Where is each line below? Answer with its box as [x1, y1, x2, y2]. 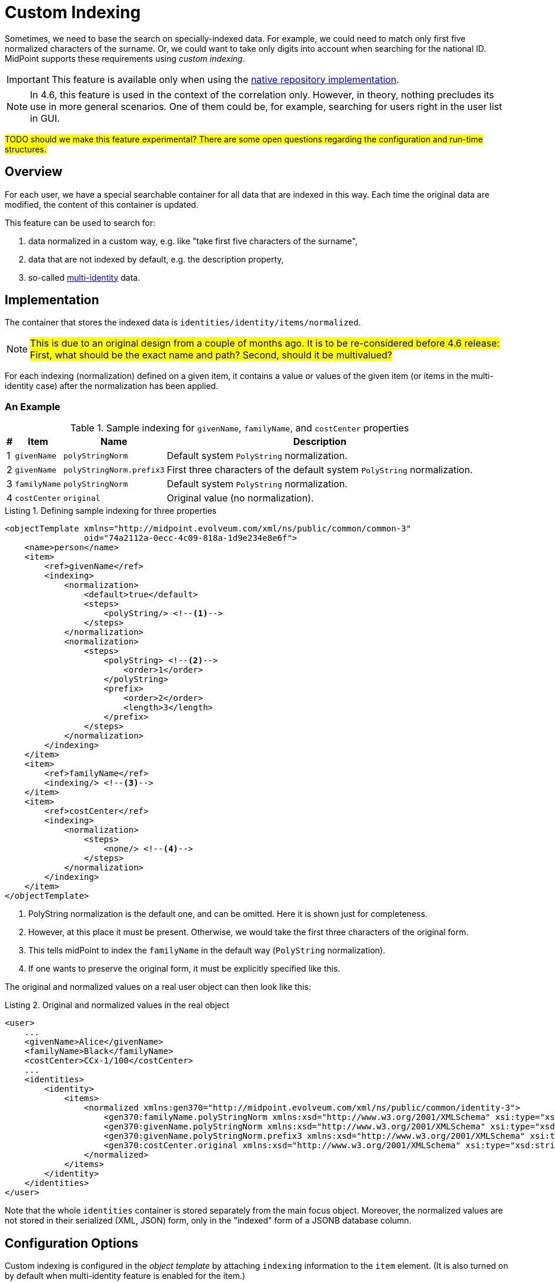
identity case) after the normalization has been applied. [5, 381, 219, 391]
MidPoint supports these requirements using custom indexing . [5, 53, 245, 64]
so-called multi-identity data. [28, 272, 141, 282]
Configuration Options [5, 1235, 139, 1251]
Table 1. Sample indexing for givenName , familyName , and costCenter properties [70, 422, 409, 434]
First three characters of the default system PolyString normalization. [166, 464, 473, 476]
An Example [5, 400, 61, 413]
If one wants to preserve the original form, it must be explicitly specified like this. [28, 963, 340, 974]
